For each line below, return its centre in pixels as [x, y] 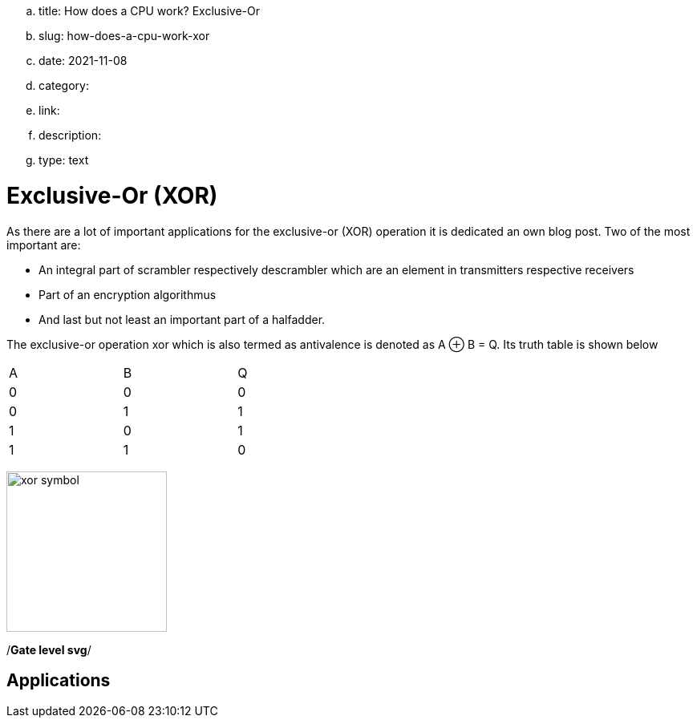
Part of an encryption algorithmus [128, 294]
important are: [44, 245]
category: [64, 85]
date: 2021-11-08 [83, 61]
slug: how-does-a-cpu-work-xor [124, 36]
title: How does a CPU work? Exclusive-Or [150, 11]
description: [70, 135]
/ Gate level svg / [49, 649]
